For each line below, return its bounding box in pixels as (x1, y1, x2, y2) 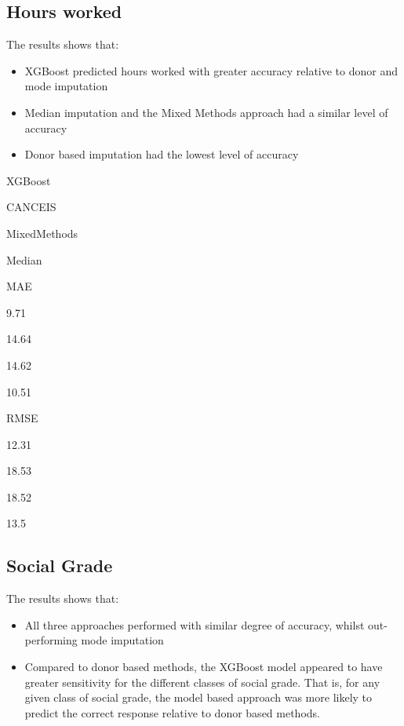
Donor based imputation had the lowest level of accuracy (24, 146, 299, 162)
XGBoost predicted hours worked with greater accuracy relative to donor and (24, 62, 398, 78)
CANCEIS (6, 199, 56, 215)
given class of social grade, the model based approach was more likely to (24, 689, 373, 706)
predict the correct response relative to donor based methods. (24, 704, 320, 721)
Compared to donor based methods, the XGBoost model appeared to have (24, 659, 383, 675)
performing (24, 632, 78, 648)
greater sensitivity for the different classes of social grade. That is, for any (24, 673, 380, 690)
